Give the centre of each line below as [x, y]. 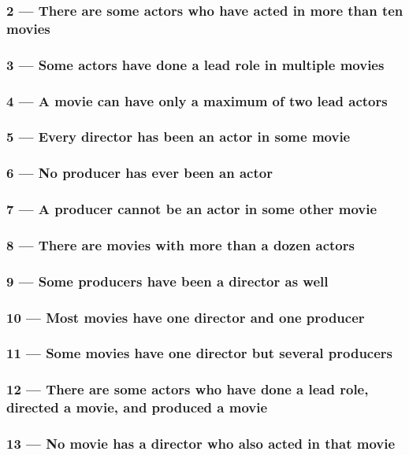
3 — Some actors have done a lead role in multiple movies [195, 64]
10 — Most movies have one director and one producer [186, 317]
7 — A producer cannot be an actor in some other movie [192, 209]
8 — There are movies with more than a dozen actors [180, 244]
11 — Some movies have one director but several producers [200, 353]
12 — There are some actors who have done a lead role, [188, 389]
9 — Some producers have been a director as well [167, 281]
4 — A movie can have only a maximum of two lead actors [197, 100]
